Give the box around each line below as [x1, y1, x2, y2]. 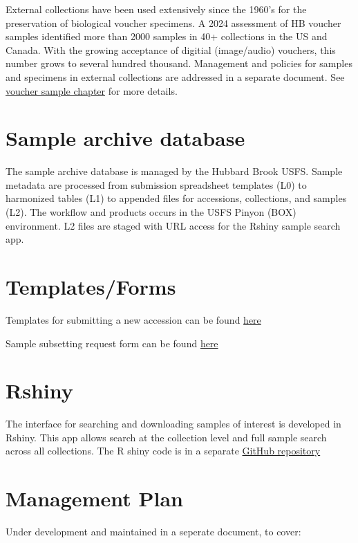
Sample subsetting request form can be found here [6, 335, 218, 350]
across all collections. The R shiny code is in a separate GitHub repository [6, 443, 321, 458]
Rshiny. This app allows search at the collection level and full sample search [6, 430, 327, 444]
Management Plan [6, 484, 183, 513]
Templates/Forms [6, 273, 176, 301]
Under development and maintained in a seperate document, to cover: [6, 524, 301, 539]
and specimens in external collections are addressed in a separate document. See [6, 69, 345, 84]
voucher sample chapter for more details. [6, 83, 178, 98]
